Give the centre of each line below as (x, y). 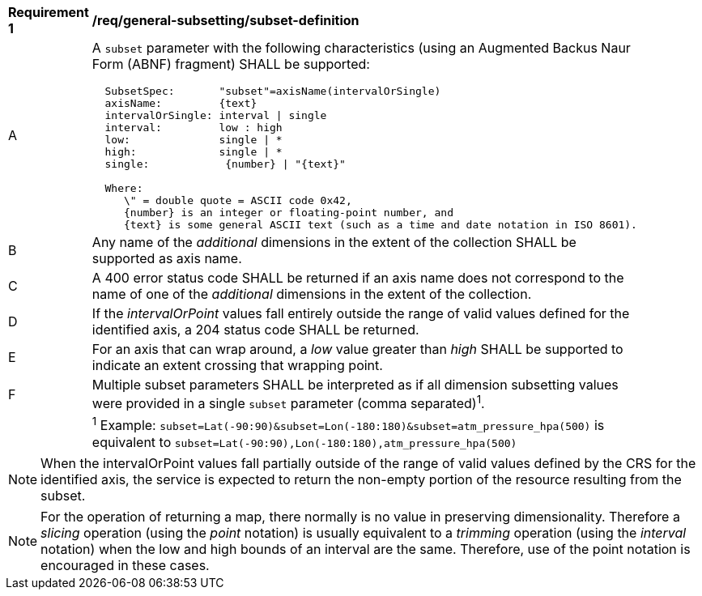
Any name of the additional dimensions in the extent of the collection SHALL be (334, 242)
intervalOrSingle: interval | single (216, 115)
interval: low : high (194, 128)
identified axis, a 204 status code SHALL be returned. (255, 330)
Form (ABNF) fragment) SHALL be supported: (231, 64)
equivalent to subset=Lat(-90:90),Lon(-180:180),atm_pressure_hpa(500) (304, 442)
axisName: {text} (181, 103)
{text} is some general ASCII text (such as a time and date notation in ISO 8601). (380, 225)
